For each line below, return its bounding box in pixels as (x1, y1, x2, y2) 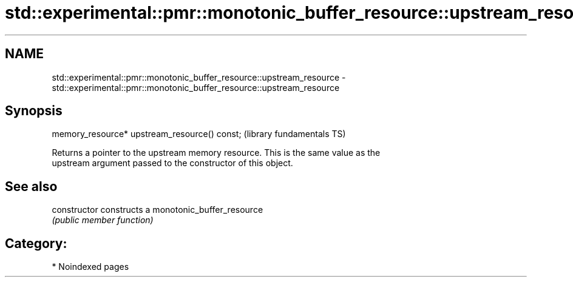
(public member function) (52, 215, 154, 226)
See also (5, 178, 58, 194)
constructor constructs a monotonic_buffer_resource (52, 204, 263, 215)
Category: (5, 235, 67, 251)
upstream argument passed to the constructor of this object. (52, 158, 293, 169)
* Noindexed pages (52, 261, 129, 272)
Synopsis (5, 103, 63, 119)
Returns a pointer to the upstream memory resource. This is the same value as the (52, 147, 381, 158)
